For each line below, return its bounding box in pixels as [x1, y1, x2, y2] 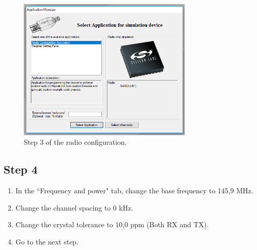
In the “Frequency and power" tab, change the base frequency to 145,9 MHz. [15, 185, 253, 195]
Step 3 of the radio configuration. [24, 137, 127, 147]
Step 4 [4, 161, 38, 177]
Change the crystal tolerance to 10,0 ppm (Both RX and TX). [15, 219, 209, 230]
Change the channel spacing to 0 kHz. [15, 202, 134, 213]
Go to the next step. [15, 236, 79, 246]
